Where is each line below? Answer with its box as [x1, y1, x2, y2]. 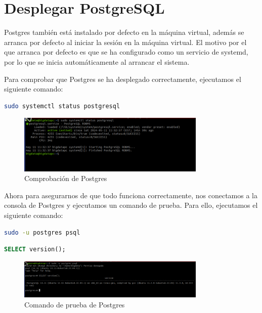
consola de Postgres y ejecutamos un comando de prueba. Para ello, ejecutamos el [4, 200, 258, 210]
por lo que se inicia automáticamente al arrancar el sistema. [4, 56, 190, 67]
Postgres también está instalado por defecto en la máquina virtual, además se [4, 27, 244, 37]
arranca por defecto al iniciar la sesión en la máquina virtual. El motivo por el [4, 36, 247, 47]
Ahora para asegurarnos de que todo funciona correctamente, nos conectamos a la [4, 190, 258, 200]
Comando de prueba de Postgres [24, 299, 125, 309]
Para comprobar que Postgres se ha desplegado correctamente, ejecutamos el [4, 73, 241, 84]
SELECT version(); [4, 246, 66, 253]
